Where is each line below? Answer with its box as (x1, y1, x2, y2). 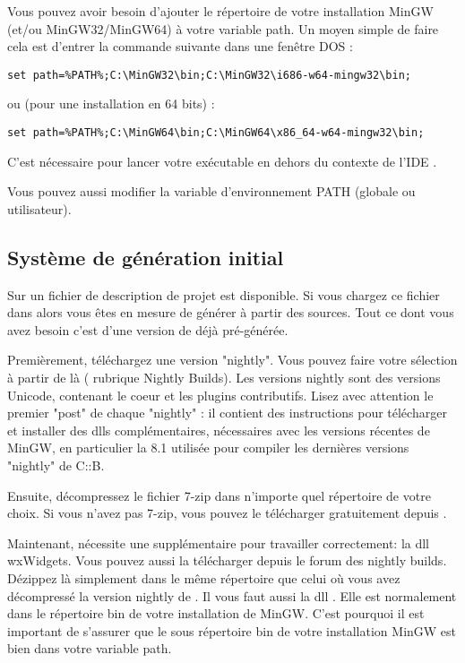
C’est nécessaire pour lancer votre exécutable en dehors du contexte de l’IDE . (7, 151, 437, 170)
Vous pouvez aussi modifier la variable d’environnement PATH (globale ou (7, 182, 416, 201)
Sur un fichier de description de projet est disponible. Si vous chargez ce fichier (7, 285, 440, 304)
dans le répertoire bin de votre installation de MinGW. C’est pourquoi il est (7, 604, 425, 623)
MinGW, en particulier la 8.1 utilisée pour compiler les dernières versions (7, 438, 409, 457)
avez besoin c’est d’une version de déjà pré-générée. (7, 320, 288, 339)
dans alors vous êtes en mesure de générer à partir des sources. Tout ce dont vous (7, 303, 454, 322)
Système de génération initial (7, 243, 284, 271)
